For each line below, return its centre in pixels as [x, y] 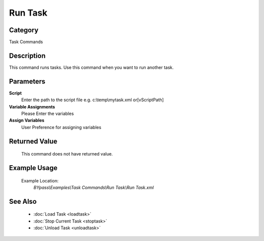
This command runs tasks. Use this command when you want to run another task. [91, 67]
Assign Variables [27, 120]
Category [24, 30]
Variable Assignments [32, 107]
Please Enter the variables [48, 114]
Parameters [27, 81]
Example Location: [40, 180]
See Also [23, 201]
